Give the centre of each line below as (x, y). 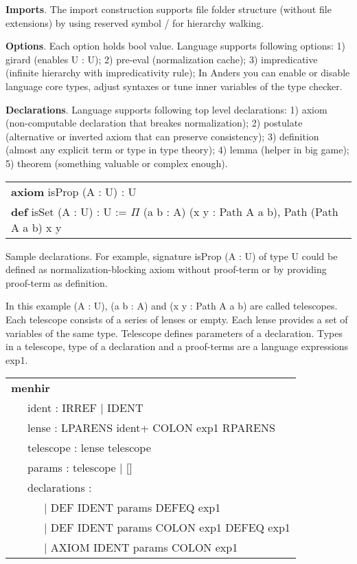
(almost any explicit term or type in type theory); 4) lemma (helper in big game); (177, 150)
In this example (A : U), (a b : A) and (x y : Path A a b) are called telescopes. (172, 306)
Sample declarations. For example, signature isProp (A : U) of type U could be (172, 256)
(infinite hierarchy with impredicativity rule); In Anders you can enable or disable (178, 73)
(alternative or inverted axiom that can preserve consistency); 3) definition (162, 136)
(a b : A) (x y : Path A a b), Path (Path (241, 211)
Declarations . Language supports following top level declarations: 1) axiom (166, 109)
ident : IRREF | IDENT (85, 408)
